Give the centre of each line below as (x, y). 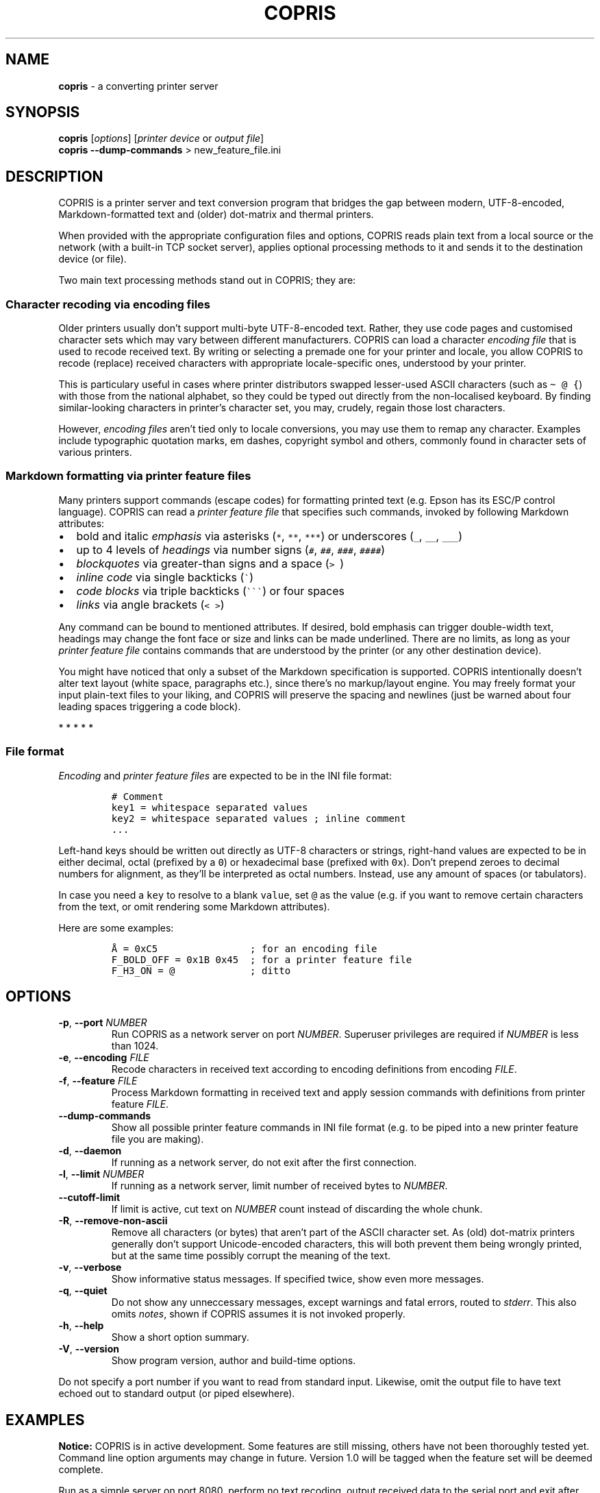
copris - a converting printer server (138, 86)
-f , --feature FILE (98, 1081)
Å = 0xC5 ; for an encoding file (244, 948)
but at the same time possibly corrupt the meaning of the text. (251, 1256)
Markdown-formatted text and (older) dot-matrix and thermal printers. (216, 215)
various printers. (95, 452)
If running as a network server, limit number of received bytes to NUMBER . (279, 1186)
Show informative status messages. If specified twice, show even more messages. (298, 1279)
